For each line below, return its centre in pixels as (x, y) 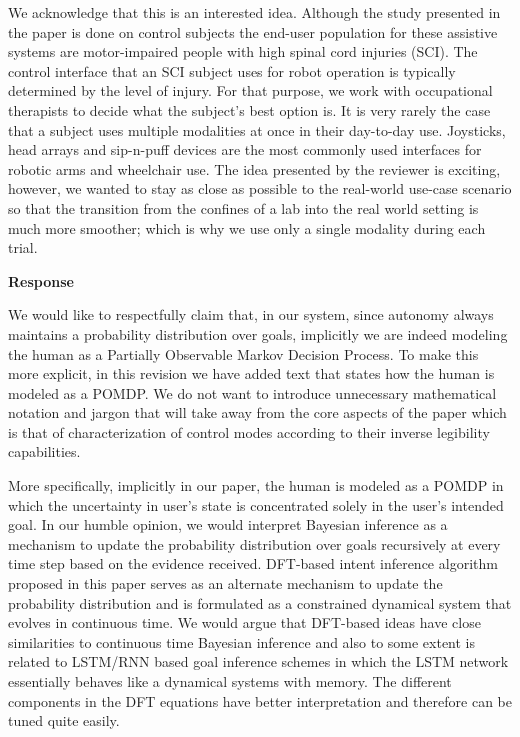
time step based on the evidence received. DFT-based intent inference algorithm (253, 563)
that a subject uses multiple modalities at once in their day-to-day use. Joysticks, (257, 129)
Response (41, 280)
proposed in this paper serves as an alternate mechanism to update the (225, 583)
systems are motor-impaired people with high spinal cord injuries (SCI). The (243, 51)
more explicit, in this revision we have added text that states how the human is (251, 373)
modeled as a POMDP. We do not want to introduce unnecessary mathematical (252, 392)
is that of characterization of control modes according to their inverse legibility (249, 431)
